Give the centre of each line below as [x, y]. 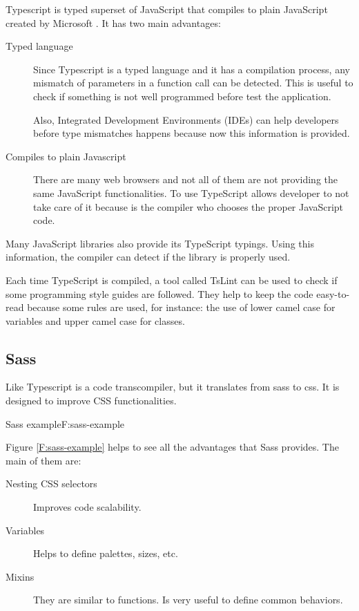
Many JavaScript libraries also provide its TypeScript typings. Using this [160, 243]
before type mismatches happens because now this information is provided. [192, 133]
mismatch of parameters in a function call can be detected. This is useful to [193, 83]
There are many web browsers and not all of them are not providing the [185, 179]
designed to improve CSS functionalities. [91, 401]
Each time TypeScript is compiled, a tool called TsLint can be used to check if [172, 280]
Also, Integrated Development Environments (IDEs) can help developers [186, 119]
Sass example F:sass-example [65, 423]
